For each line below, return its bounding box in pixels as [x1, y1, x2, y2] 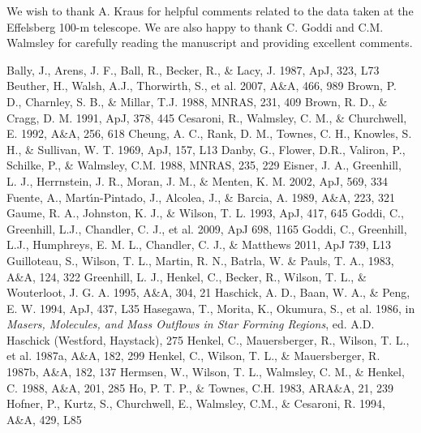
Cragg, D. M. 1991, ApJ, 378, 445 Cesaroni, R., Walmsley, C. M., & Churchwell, [6, 109, 407, 126]
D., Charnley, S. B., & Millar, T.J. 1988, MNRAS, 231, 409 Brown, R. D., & [6, 92, 388, 109]
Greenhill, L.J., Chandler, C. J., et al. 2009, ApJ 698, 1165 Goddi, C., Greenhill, [6, 220, 407, 237]
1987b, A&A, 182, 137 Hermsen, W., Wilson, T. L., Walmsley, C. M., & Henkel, [6, 363, 405, 380]
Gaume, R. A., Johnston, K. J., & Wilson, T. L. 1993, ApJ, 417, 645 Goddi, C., [6, 204, 404, 221]
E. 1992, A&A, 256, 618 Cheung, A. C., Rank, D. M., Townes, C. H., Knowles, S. [6, 125, 412, 142]
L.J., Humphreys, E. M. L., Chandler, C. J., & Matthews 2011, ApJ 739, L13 [6, 236, 392, 253]
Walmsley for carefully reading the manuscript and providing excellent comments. [6, 34, 413, 51]
